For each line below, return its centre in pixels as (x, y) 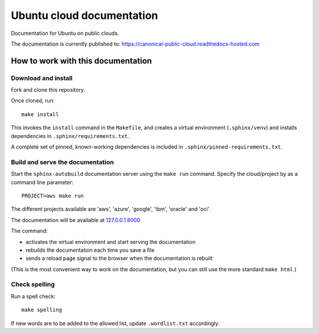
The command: (30, 231)
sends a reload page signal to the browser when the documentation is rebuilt (119, 258)
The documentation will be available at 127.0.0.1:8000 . (76, 220)
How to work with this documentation (82, 61)
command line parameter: (42, 182)
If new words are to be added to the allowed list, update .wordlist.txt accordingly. (115, 323)
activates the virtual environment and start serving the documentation (111, 242)
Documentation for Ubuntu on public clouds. (65, 33)
